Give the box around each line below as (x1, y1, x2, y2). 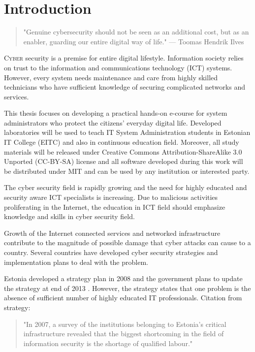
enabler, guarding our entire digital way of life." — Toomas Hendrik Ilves (23, 36, 244, 46)
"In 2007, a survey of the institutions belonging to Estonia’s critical (23, 319, 226, 329)
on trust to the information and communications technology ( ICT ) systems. (4, 62, 232, 72)
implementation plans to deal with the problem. (4, 256, 148, 267)
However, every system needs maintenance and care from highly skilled (4, 72, 218, 82)
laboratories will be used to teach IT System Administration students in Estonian (4, 127, 251, 137)
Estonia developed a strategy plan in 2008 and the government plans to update (4, 273, 243, 284)
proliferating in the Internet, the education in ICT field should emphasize (4, 201, 225, 212)
